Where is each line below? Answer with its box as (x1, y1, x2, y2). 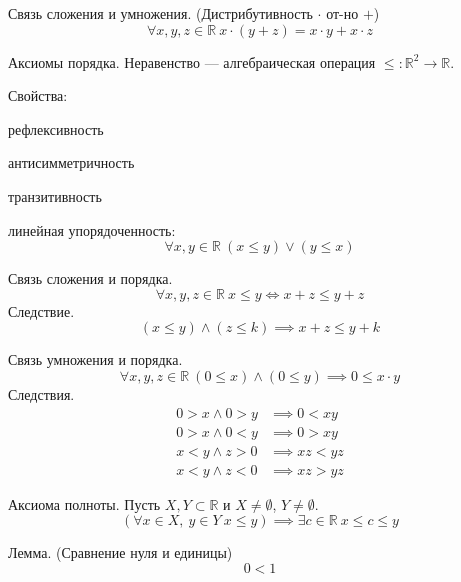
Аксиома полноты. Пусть (8, 493, 161, 514)
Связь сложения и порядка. (8, 268, 173, 289)
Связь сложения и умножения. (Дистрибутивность (8, 3, 313, 23)
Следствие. (8, 300, 75, 321)
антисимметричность (8, 152, 135, 173)
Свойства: (8, 85, 68, 106)
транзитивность (8, 185, 102, 206)
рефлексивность (8, 118, 104, 139)
